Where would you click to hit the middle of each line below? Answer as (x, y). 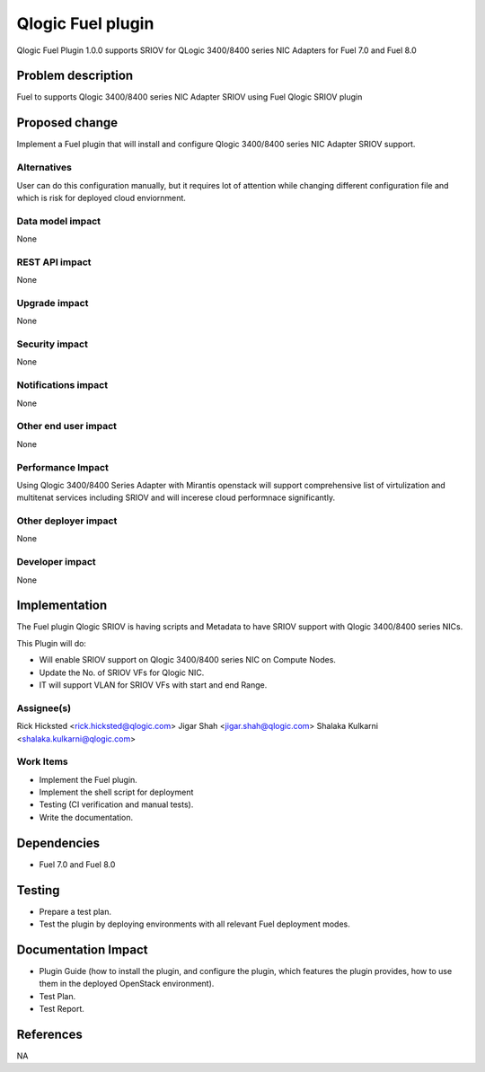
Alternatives (44, 168)
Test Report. (62, 1009)
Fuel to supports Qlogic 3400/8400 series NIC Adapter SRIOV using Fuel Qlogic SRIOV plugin (190, 97)
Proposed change (67, 123)
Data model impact (59, 221)
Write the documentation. (86, 817)
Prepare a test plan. (75, 911)
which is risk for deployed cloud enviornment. (101, 198)
